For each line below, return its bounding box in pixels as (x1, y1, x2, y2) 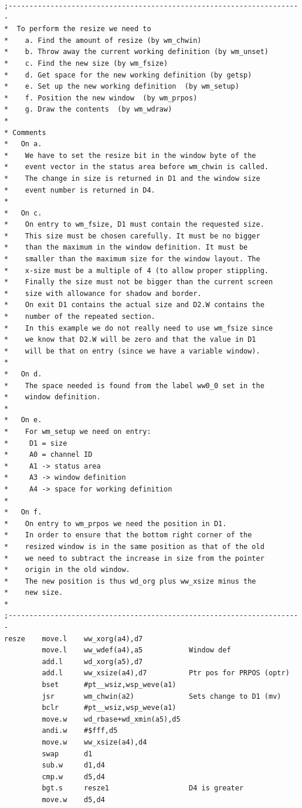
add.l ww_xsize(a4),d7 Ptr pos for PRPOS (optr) (42, 669, 290, 678)
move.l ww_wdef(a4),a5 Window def (42, 646, 231, 655)
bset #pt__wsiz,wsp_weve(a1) (42, 681, 177, 689)
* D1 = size (4, 439, 67, 447)
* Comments (4, 128, 46, 137)
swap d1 (42, 749, 93, 758)
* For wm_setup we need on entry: (4, 427, 151, 436)
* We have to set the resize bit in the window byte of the (4, 151, 256, 160)
